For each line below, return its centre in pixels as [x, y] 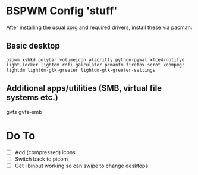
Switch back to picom [41, 159]
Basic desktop [33, 46]
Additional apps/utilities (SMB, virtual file [84, 88]
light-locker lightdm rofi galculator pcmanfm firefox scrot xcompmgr [95, 65]
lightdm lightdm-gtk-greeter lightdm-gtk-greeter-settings [81, 70]
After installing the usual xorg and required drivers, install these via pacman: [99, 27]
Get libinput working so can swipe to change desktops [81, 166]
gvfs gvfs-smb [24, 112]
